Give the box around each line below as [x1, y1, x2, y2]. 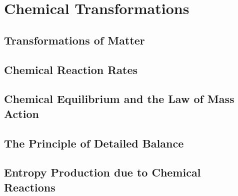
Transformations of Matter [4, 32, 145, 47]
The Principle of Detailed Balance [4, 135, 184, 150]
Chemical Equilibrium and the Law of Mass [4, 91, 234, 106]
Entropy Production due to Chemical [4, 164, 201, 180]
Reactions [4, 179, 55, 194]
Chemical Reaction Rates [4, 61, 138, 77]
